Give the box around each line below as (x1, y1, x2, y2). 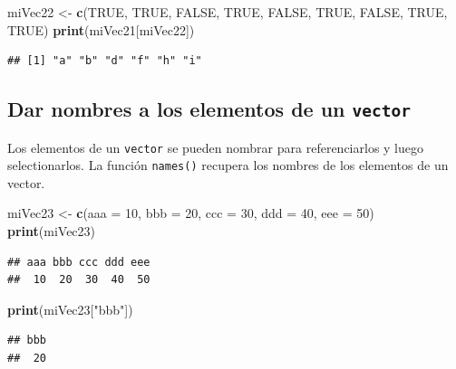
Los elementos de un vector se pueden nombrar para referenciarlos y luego (7, 137, 423, 156)
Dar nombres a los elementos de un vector (7, 95, 412, 123)
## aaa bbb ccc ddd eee (7, 255, 150, 269)
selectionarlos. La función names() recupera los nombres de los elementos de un (7, 156, 449, 175)
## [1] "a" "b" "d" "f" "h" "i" (7, 54, 202, 68)
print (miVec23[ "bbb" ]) (7, 299, 133, 318)
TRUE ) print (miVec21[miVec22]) (7, 20, 195, 39)
